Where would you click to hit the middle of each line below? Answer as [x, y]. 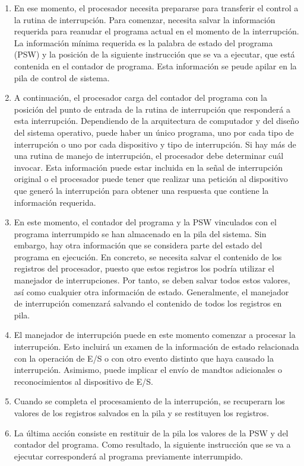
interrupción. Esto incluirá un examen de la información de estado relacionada [156, 347]
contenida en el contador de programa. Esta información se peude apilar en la [155, 66]
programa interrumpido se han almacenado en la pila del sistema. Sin [140, 233]
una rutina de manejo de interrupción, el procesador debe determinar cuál [149, 156]
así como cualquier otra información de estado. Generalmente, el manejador [151, 291]
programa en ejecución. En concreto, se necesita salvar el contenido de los [148, 256]
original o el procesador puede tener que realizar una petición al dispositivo [151, 179]
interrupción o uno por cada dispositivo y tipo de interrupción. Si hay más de [155, 144]
